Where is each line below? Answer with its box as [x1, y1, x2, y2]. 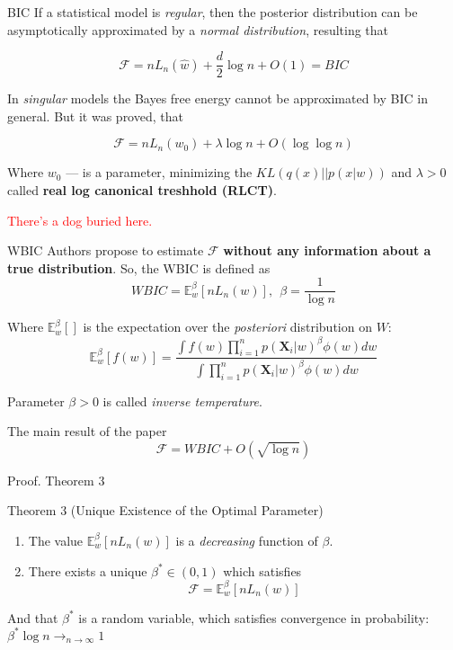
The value [28, 530, 84, 549]
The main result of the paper [7, 422, 167, 441]
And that [7, 608, 58, 627]
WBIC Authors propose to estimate [7, 241, 204, 260]
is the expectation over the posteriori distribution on [83, 317, 372, 336]
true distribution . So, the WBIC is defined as [7, 258, 271, 277]
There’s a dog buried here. [7, 210, 153, 229]
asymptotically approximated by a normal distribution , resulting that [7, 20, 389, 39]
